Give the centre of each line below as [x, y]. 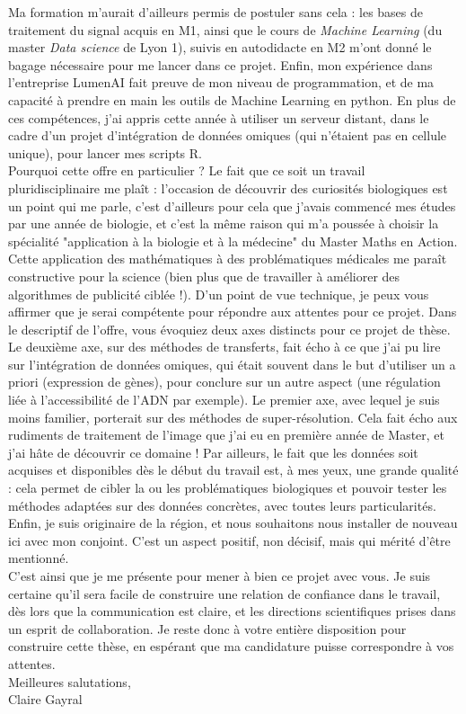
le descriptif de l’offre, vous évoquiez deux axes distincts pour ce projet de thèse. [229, 329]
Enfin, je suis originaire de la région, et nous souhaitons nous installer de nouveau [233, 523]
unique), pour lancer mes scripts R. [105, 152]
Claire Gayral [45, 699]
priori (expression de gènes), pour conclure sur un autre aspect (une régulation [224, 382]
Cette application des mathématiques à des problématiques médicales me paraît [228, 259]
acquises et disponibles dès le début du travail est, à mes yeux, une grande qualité [233, 470]
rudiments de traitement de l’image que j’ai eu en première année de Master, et [227, 435]
